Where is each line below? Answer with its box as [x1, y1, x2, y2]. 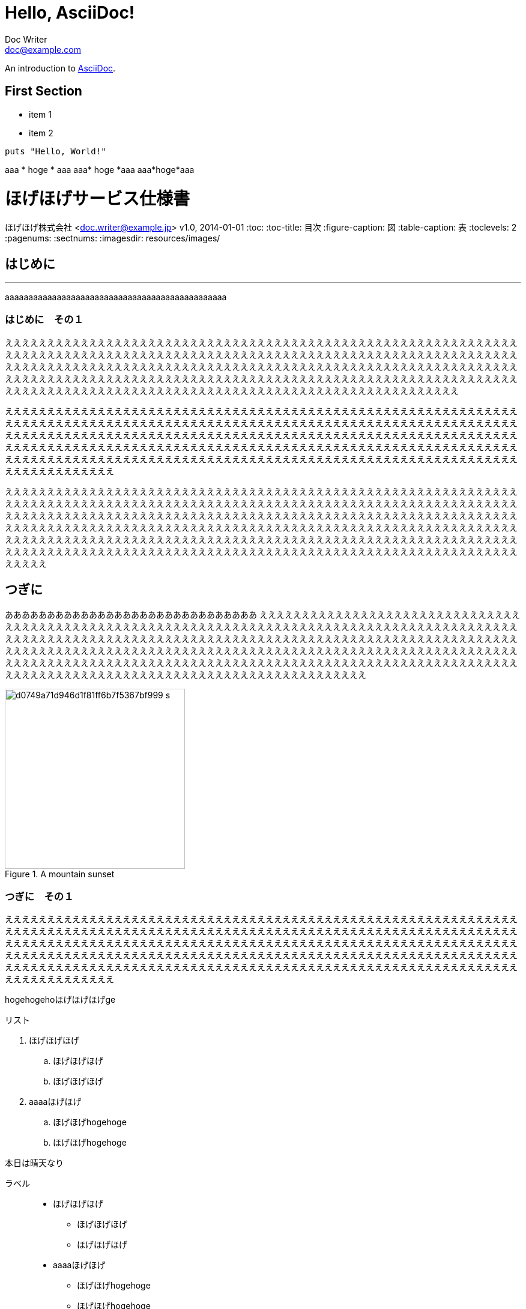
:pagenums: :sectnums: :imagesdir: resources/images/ [5, 233, 220, 244]
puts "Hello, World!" [5, 146, 106, 156]
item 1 [29, 109, 52, 119]
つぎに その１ [5, 890, 74, 902]
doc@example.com [5, 44, 81, 55]
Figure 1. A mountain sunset [5, 868, 115, 879]
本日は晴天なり [5, 1158, 64, 1168]
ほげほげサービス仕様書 [5, 189, 190, 210]
